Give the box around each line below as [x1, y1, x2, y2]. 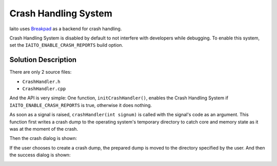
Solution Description [9, 55, 77, 64]
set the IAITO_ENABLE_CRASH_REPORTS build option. [9, 42, 123, 48]
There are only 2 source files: [9, 69, 72, 75]
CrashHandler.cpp [22, 86, 66, 92]
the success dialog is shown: [9, 152, 71, 158]
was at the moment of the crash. [9, 126, 78, 132]
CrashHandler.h [22, 78, 61, 85]
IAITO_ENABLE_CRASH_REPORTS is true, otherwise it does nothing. [9, 102, 152, 108]
